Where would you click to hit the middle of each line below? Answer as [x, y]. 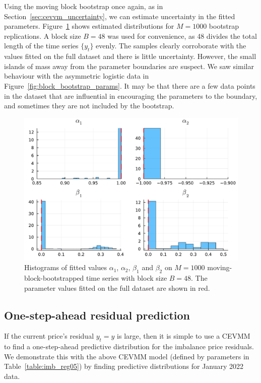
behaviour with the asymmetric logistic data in [77, 76]
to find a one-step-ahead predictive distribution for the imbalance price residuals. [129, 346]
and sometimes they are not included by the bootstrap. [89, 106]
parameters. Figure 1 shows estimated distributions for [89, 26]
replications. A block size [43, 36]
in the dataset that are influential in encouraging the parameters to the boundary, [131, 95]
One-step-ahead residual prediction [97, 315]
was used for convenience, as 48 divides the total [182, 36]
